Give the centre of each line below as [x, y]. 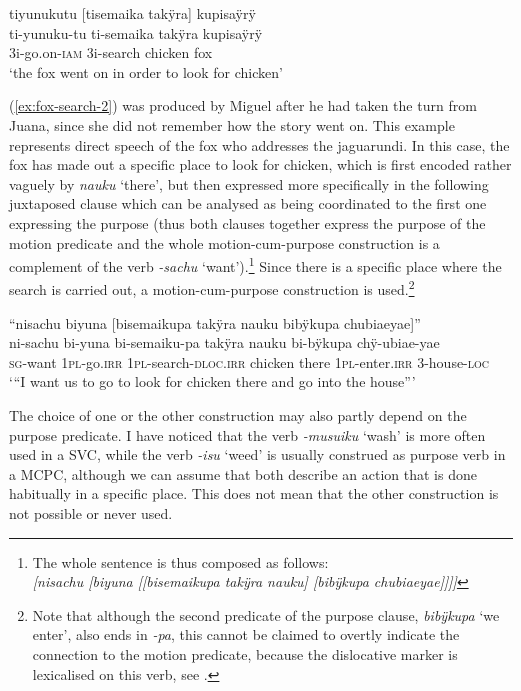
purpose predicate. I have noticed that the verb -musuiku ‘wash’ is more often [247, 434]
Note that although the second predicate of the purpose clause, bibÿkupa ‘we [266, 614]
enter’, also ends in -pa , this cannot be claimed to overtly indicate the [246, 634]
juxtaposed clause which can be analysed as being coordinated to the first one [248, 203]
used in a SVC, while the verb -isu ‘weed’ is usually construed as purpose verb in [257, 454]
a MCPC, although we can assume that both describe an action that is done [243, 473]
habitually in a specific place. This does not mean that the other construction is [254, 493]
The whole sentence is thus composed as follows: [180, 561]
